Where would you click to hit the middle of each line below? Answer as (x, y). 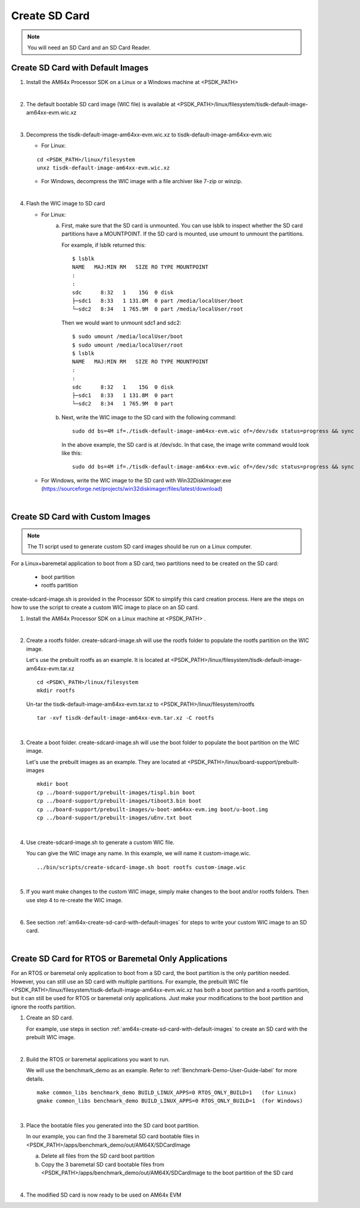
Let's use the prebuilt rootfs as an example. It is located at (98, 660)
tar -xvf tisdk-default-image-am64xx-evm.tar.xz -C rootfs (126, 718)
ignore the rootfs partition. (44, 1007)
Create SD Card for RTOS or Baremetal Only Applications (119, 959)
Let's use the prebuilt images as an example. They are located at (106, 762)
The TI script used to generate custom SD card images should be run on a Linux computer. (140, 547)
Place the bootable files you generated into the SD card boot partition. (113, 1126)
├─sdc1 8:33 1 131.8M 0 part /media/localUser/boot (158, 301)
